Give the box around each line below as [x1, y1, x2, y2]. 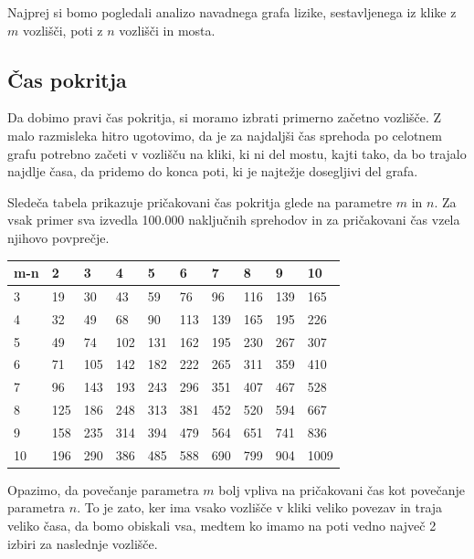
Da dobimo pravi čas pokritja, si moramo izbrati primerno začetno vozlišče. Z [7, 108, 442, 127]
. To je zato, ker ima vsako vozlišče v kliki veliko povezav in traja [77, 498, 443, 517]
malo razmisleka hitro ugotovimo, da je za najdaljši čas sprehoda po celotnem [7, 125, 443, 144]
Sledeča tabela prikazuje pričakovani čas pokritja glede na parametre [7, 192, 393, 211]
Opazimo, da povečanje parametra [7, 480, 199, 499]
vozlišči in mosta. [119, 20, 216, 39]
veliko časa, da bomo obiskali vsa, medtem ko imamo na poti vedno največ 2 [7, 516, 437, 535]
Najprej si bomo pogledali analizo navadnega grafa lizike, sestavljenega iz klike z [7, 3, 457, 21]
